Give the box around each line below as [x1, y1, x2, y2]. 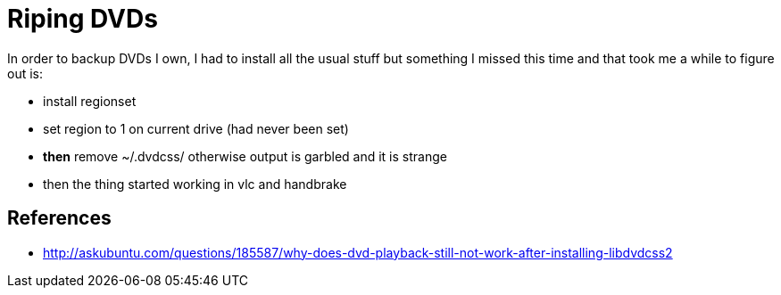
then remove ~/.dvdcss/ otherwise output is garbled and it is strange [43, 148, 447, 164]
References [7, 207, 112, 230]
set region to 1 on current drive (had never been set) [43, 120, 349, 136]
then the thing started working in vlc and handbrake [43, 176, 347, 192]
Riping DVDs [7, 4, 158, 34]
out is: [7, 65, 44, 81]
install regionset [43, 93, 137, 109]
